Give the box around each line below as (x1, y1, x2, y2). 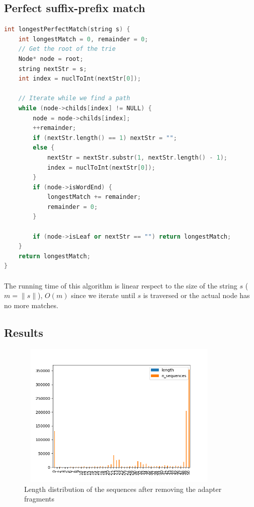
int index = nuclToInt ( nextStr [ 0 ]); (18, 75, 141, 83)
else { (33, 144, 55, 152)
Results (4, 324, 43, 340)
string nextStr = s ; (18, 65, 87, 73)
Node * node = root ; (18, 55, 83, 62)
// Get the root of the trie (18, 45, 116, 53)
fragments (24, 493, 55, 504)
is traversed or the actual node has (143, 290, 250, 301)
